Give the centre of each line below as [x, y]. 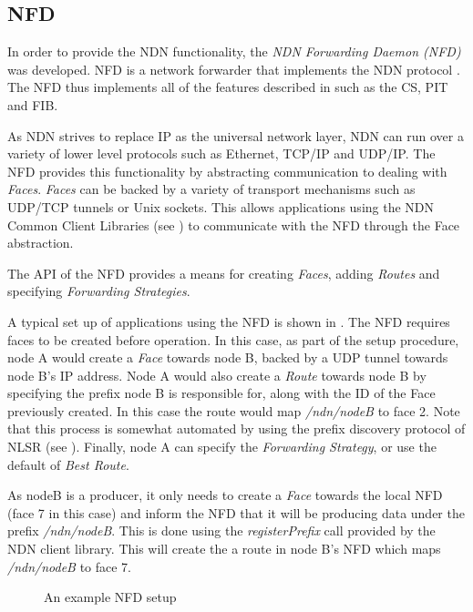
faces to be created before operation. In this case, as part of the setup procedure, [233, 339]
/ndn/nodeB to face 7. [70, 566]
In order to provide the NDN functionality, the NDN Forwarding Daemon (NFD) [234, 51]
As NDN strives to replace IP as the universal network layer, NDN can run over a [236, 135]
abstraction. [41, 243]
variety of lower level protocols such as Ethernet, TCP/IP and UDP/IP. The [221, 153]
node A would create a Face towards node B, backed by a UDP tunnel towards [228, 357]
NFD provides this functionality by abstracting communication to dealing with [227, 171]
